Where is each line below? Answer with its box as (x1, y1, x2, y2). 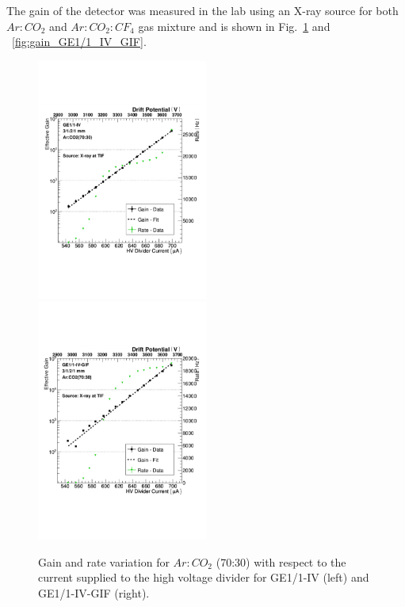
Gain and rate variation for (38, 553, 170, 570)
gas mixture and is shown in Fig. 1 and (138, 17, 330, 34)
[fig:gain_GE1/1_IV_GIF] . (12, 33, 147, 50)
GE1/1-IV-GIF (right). (38, 585, 150, 601)
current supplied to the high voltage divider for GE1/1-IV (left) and (38, 569, 369, 586)
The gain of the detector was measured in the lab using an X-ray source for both (6, 2, 399, 18)
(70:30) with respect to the (216, 553, 346, 570)
